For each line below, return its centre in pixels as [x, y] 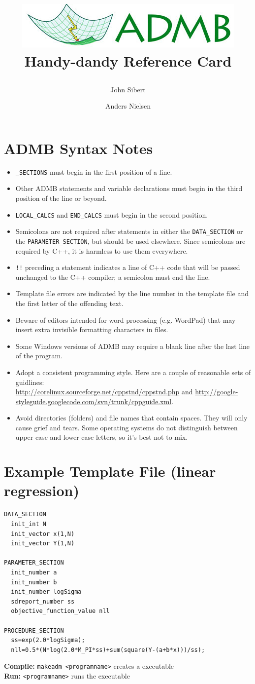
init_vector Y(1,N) [43, 544]
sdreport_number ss [43, 601]
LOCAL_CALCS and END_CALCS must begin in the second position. [112, 214]
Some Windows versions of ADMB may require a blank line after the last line [133, 346]
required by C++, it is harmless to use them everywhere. [102, 250]
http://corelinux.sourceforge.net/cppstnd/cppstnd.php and [104, 392]
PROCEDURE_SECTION [34, 630]
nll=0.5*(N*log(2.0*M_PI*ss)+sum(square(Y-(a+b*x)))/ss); [108, 650]
